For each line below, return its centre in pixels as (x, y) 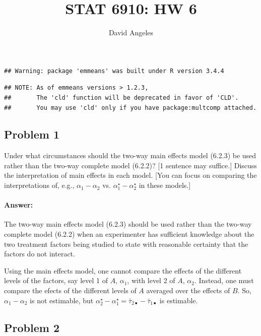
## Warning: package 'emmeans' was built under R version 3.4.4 (114, 71)
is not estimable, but (62, 300)
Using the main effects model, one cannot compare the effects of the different (123, 270)
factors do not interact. (40, 254)
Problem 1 (32, 134)
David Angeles (131, 32)
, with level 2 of (151, 280)
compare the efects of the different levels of (70, 290)
